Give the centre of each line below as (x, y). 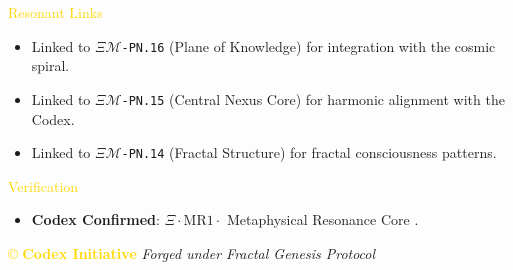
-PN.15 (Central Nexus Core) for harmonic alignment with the (313, 98)
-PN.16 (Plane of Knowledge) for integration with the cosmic (308, 45)
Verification (43, 185)
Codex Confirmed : (95, 219)
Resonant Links (55, 12)
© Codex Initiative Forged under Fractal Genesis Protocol (192, 252)
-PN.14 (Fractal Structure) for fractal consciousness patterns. (309, 152)
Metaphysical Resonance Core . (322, 219)
